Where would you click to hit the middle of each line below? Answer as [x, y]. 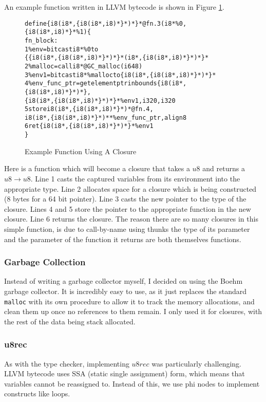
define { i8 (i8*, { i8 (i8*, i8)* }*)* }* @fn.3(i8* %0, [106, 23]
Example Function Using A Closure [81, 151]
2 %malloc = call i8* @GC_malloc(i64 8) [84, 66]
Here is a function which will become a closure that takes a [97, 168]
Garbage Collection [45, 262]
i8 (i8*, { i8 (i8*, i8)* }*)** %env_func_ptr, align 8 [106, 117]
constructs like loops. [37, 394]
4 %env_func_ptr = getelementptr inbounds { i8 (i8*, [106, 84]
